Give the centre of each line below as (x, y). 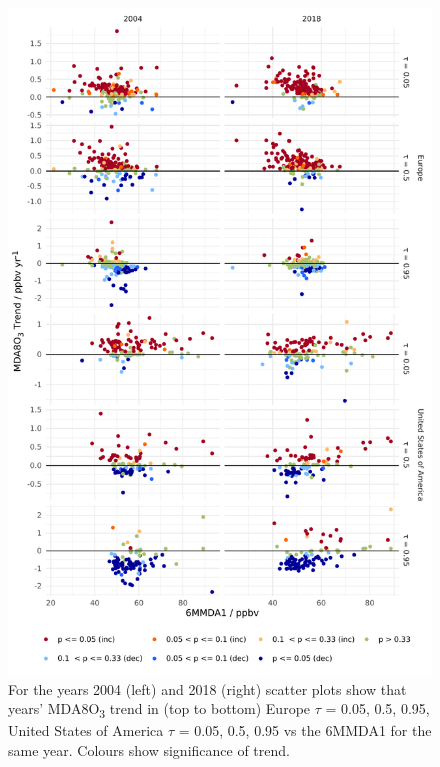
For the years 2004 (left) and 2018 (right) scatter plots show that (207, 688)
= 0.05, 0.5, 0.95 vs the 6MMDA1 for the (305, 730)
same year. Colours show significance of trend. (149, 749)
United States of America (86, 730)
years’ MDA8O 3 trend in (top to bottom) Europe (159, 709)
